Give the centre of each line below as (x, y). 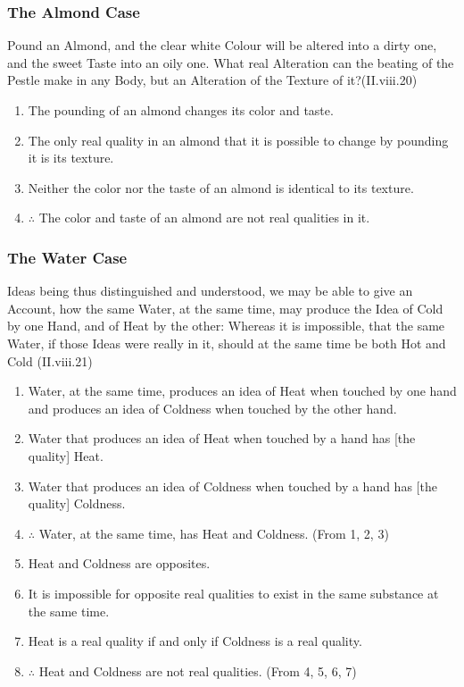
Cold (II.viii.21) (50, 360)
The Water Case (67, 257)
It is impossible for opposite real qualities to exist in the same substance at (233, 593)
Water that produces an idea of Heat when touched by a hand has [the (222, 438)
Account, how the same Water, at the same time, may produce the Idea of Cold (225, 308)
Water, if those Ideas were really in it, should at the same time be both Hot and (227, 343)
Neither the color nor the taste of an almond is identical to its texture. (221, 187)
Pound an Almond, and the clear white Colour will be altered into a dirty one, (222, 45)
